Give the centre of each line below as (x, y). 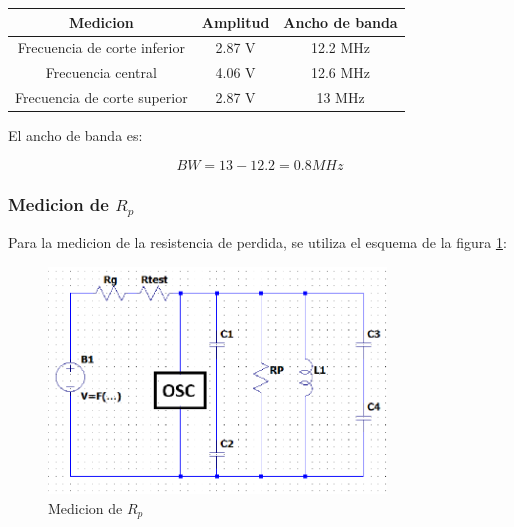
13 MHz (340, 97)
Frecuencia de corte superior (101, 97)
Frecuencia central (101, 72)
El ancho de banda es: (75, 135)
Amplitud (235, 21)
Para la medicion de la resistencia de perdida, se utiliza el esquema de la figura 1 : (257, 242)
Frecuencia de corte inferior (101, 47)
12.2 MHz (340, 47)
